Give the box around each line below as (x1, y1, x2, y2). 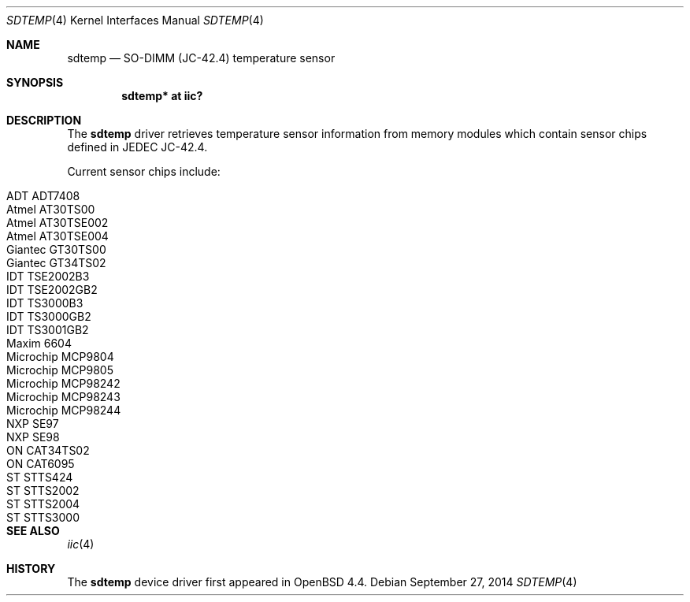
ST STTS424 (6, 470, 73, 484)
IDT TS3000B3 (6, 296, 83, 310)
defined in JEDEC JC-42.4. (67, 140, 208, 154)
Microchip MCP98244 (6, 403, 121, 417)
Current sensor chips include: (67, 165, 221, 178)
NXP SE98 (6, 430, 60, 444)
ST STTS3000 (6, 511, 80, 524)
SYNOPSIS (6, 76, 64, 89)
